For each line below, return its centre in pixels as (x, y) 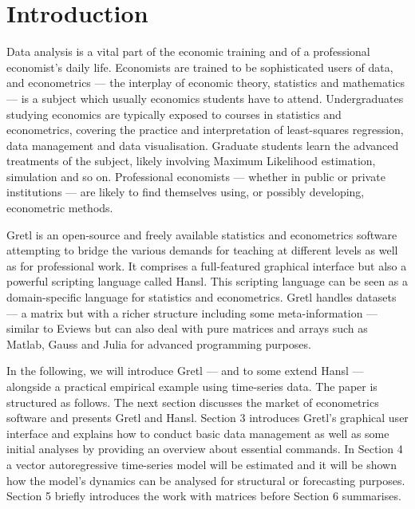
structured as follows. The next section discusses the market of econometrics (193, 402)
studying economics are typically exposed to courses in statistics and (174, 114)
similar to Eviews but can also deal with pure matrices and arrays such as (187, 328)
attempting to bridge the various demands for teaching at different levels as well (202, 250)
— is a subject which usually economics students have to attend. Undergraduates (205, 98)
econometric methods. (60, 208)
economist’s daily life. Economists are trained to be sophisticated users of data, (200, 67)
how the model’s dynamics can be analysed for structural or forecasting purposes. (206, 480)
